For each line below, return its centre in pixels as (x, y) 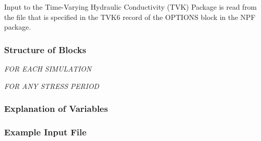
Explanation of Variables (56, 109)
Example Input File (45, 132)
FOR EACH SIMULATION (48, 68)
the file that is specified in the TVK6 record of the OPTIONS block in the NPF (130, 17)
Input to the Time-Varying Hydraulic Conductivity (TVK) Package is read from (130, 7)
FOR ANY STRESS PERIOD (52, 86)
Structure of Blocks (45, 49)
